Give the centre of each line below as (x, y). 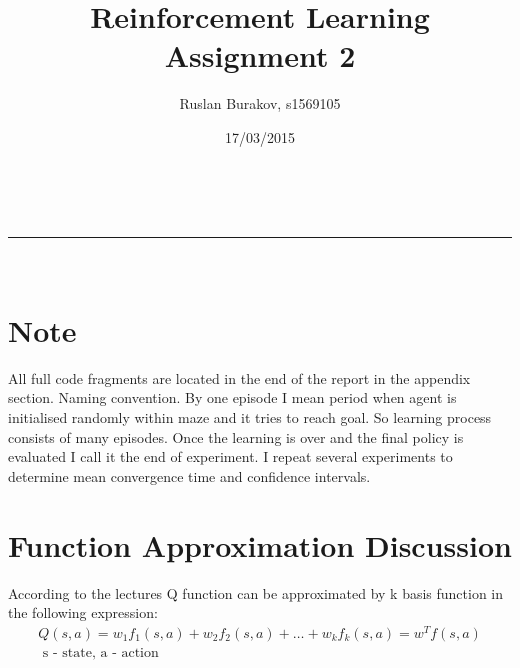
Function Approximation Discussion (260, 544)
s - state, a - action (100, 652)
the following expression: (83, 612)
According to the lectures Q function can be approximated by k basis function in (256, 592)
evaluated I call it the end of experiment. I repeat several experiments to (230, 456)
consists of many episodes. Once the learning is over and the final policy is (236, 436)
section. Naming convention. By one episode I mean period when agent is (232, 397)
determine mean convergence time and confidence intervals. (189, 475)
